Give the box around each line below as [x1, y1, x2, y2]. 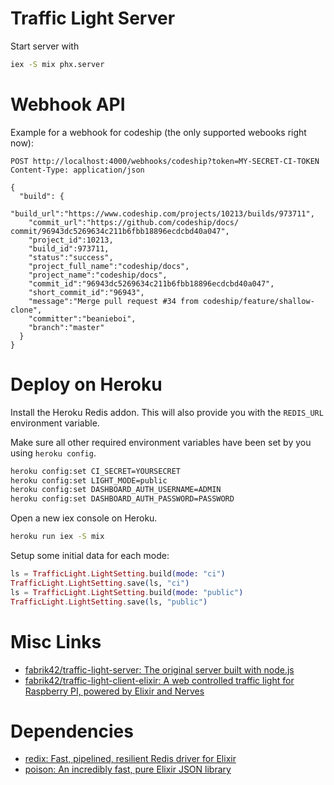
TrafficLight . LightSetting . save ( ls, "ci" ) [10, 578, 190, 588]
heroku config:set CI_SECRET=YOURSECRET [10, 466, 182, 476]
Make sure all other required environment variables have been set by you [10, 436, 312, 448]
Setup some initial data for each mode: [10, 550, 170, 562]
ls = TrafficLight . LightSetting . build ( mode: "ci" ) [10, 569, 226, 579]
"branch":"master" [28, 322, 105, 332]
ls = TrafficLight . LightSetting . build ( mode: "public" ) [10, 587, 244, 597]
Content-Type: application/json [10, 165, 145, 175]
